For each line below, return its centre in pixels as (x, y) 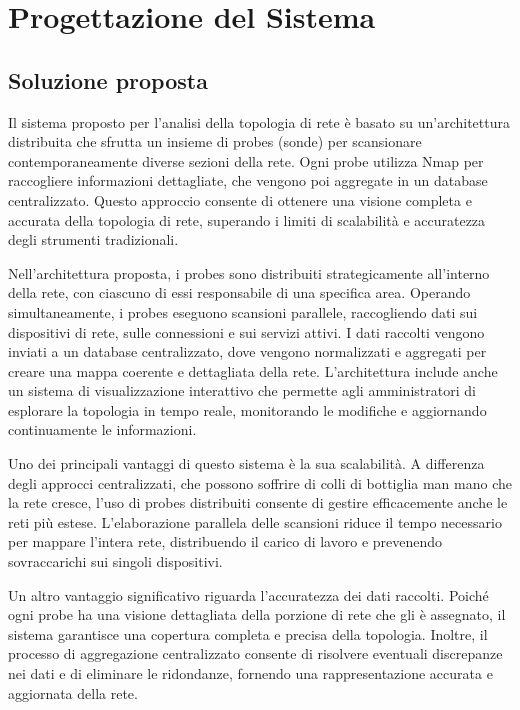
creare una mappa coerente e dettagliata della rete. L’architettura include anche (253, 370)
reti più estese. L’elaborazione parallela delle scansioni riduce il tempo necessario (255, 521)
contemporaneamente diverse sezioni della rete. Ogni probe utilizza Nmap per (246, 160)
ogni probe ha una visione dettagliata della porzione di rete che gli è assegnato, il (257, 614)
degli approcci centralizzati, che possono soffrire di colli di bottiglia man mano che (260, 482)
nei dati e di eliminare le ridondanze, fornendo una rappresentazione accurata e (250, 673)
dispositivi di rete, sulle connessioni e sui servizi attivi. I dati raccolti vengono (246, 331)
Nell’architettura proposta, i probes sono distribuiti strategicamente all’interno (249, 272)
